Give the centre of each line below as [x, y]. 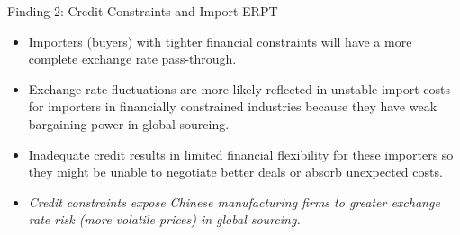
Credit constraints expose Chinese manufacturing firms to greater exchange [234, 201]
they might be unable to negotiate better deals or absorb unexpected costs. [235, 172]
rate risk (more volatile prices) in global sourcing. [164, 219]
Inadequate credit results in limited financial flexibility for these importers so [241, 154]
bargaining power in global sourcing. [129, 123]
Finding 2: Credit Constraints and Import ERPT [143, 11]
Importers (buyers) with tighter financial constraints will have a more [220, 41]
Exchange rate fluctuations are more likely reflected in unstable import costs [239, 88]
